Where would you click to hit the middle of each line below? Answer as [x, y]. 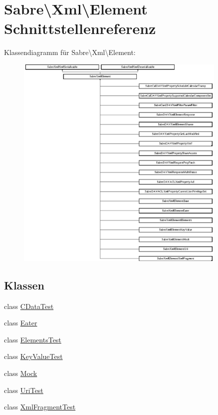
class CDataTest [29, 306]
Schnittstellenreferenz [80, 28]
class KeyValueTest [33, 356]
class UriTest [24, 390]
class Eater [21, 323]
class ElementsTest [33, 339]
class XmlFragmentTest [40, 407]
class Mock [21, 373]
